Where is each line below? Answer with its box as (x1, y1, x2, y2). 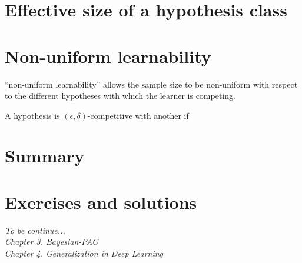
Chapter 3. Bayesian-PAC (5, 235, 98, 248)
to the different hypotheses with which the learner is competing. (5, 89, 235, 102)
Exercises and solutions (5, 189, 197, 214)
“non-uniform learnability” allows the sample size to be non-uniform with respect (5, 78, 298, 90)
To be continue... (5, 224, 65, 236)
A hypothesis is (5, 109, 60, 121)
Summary (5, 144, 85, 168)
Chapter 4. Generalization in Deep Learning (5, 247, 164, 259)
